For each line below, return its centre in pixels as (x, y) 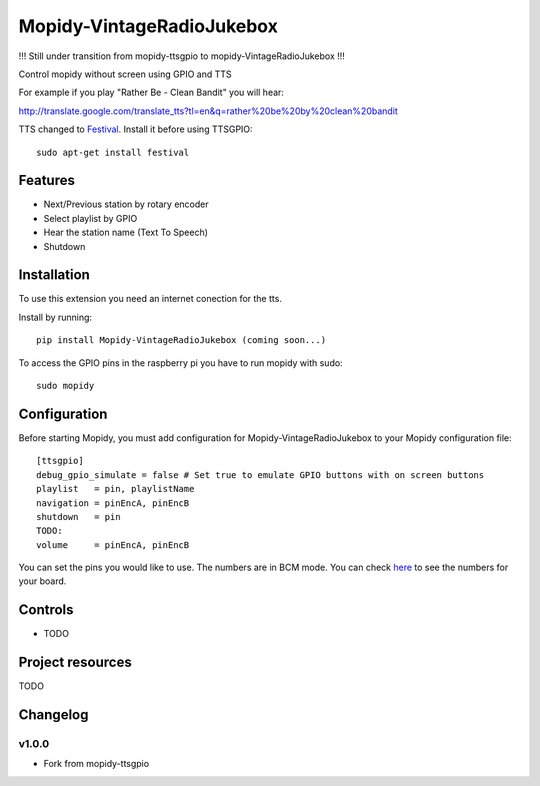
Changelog (53, 715)
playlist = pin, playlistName (115, 489)
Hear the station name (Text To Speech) (126, 232)
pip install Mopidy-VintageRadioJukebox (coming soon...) (181, 340)
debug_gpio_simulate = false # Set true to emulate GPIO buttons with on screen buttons (260, 474)
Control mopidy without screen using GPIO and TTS (125, 74)
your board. (42, 581)
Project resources (75, 662)
